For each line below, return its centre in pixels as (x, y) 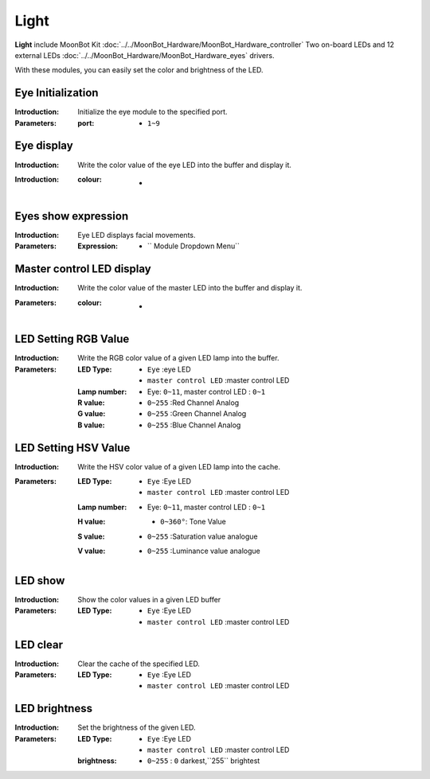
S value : (91, 536)
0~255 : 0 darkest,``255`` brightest (204, 761)
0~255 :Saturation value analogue (203, 536)
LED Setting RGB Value (72, 339)
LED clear (39, 645)
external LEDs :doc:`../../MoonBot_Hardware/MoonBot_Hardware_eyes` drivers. (145, 55)
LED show (40, 580)
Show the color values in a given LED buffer (149, 599)
